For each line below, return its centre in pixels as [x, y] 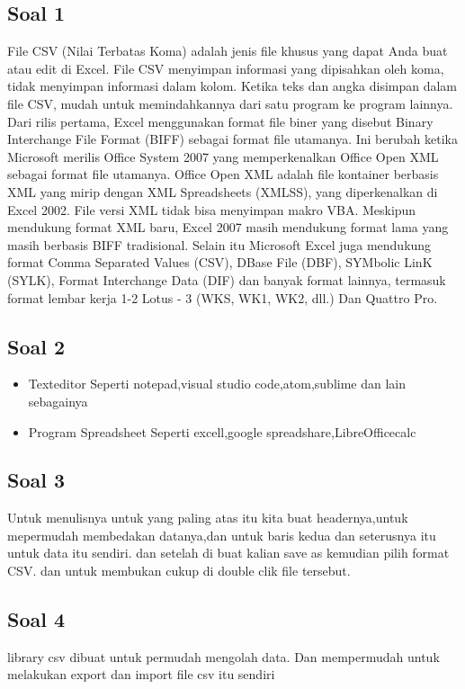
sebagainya [58, 401]
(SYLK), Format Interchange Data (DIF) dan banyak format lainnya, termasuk [227, 279]
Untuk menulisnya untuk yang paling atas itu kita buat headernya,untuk [208, 518]
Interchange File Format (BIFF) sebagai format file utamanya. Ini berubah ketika [232, 139]
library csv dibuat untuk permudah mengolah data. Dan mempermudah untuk [224, 656]
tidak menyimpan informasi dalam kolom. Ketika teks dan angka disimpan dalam [232, 86]
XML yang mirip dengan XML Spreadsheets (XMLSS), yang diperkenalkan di [223, 191]
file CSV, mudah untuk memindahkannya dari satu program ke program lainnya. [230, 103]
